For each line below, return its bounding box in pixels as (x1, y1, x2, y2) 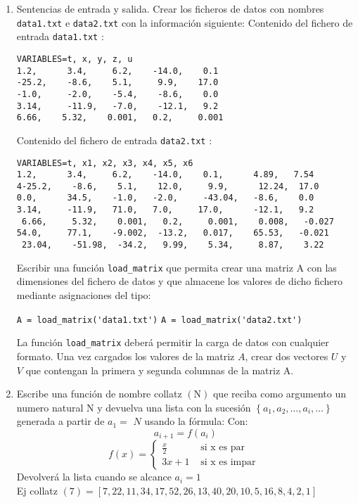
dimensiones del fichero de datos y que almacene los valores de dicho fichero (16, 274, 343, 288)
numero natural (16, 400, 84, 414)
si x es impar (200, 457, 256, 468)
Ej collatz (16, 483, 58, 497)
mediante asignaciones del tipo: (16, 288, 151, 302)
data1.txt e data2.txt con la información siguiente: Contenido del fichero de (16, 15, 353, 30)
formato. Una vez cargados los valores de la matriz (16, 348, 235, 363)
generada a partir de (16, 414, 105, 428)
